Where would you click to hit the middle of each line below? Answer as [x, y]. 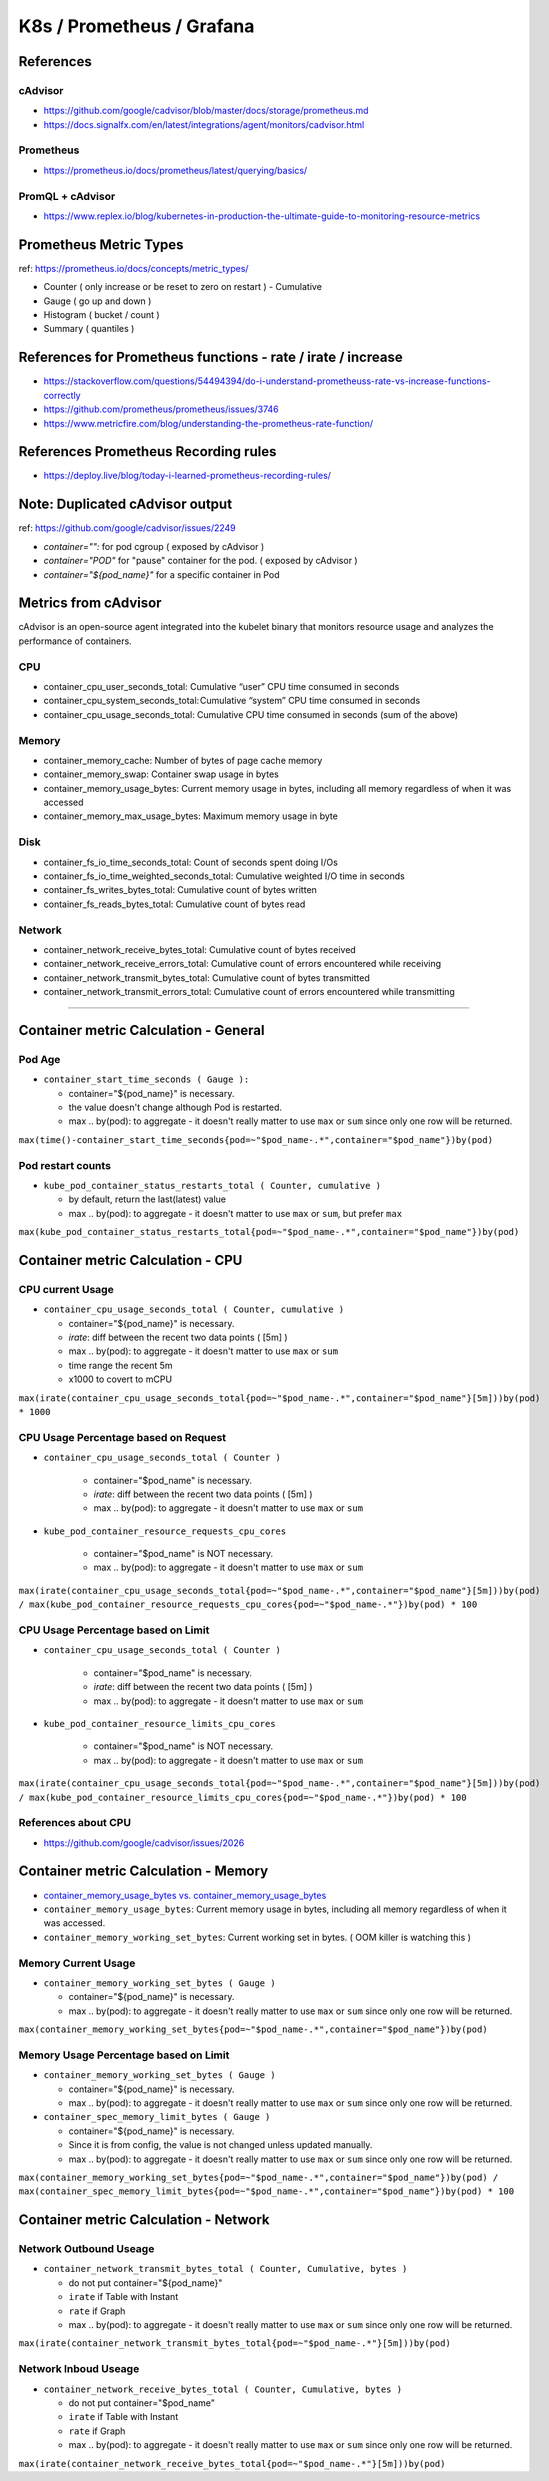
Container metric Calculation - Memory [143, 1871]
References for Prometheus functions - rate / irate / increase [211, 357]
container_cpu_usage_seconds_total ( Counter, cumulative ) [194, 1309]
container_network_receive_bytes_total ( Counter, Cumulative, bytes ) [223, 2389]
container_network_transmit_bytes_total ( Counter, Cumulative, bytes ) [225, 2269]
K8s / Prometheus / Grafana [136, 26]
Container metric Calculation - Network [144, 2220]
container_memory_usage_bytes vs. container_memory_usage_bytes [185, 1895]
